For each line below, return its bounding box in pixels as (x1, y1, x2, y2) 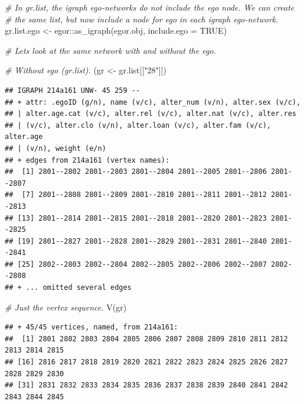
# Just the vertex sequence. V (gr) (5, 300, 127, 313)
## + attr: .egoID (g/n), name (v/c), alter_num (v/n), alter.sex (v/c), (5, 98, 301, 106)
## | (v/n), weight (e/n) (5, 144, 106, 153)
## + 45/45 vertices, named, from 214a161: (5, 323, 178, 332)
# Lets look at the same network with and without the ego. (5, 44, 216, 56)
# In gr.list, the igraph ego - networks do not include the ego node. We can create (5, 1, 295, 13)
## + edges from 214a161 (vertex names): (5, 156, 170, 164)
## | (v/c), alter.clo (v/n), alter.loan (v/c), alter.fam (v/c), (5, 121, 272, 130)
